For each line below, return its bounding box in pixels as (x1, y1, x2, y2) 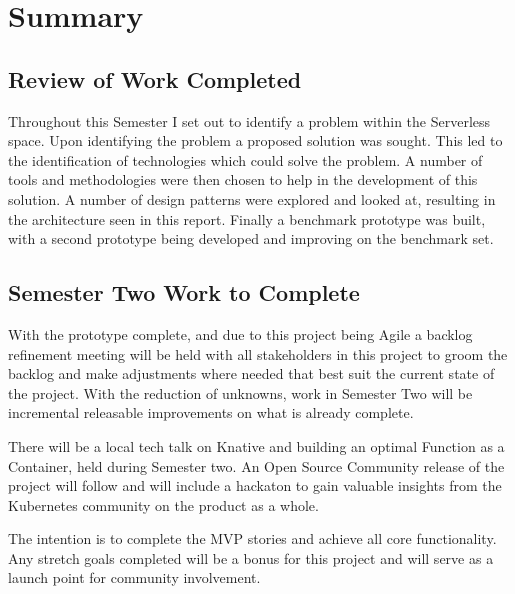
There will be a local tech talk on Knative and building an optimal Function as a (8, 435, 505, 456)
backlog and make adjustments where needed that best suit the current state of (8, 363, 495, 384)
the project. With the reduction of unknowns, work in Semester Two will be (8, 382, 473, 403)
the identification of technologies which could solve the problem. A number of (8, 149, 483, 170)
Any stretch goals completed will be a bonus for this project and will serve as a (8, 547, 494, 568)
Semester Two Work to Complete (8, 277, 360, 308)
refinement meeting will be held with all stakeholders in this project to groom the (8, 343, 508, 364)
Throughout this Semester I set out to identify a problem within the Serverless (8, 110, 491, 131)
